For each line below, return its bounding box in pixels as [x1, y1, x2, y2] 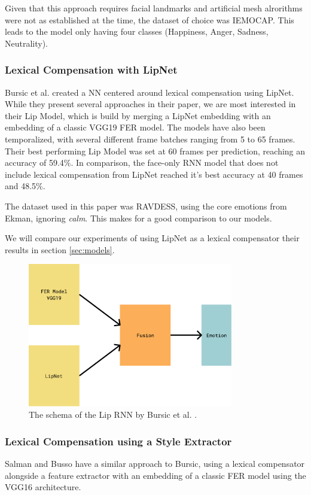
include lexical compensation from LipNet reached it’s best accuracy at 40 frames [5, 168, 303, 180]
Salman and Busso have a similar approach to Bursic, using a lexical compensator [5, 457, 305, 470]
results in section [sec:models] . [5, 243, 115, 256]
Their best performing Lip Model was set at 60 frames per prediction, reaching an [5, 144, 306, 157]
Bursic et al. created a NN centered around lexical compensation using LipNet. [5, 86, 294, 98]
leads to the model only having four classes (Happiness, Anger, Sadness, [5, 25, 269, 38]
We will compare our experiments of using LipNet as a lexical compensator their [5, 232, 300, 244]
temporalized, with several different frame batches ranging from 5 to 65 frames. [5, 132, 295, 145]
